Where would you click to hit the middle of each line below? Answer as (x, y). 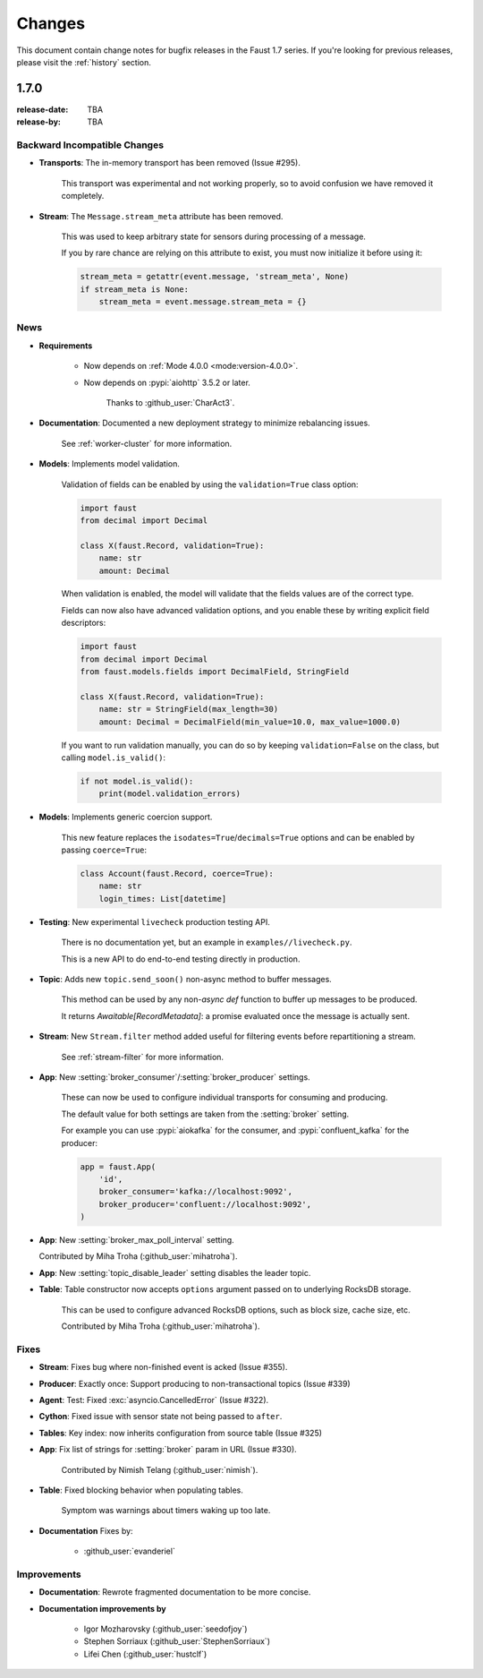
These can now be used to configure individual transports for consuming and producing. (225, 1098)
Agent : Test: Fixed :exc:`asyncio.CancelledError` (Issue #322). (154, 1400)
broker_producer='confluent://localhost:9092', (205, 1204)
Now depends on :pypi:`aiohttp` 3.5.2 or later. (167, 382)
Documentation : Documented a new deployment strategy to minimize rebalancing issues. (204, 423)
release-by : (39, 122)
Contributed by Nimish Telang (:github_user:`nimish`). (160, 1469)
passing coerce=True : (104, 850)
